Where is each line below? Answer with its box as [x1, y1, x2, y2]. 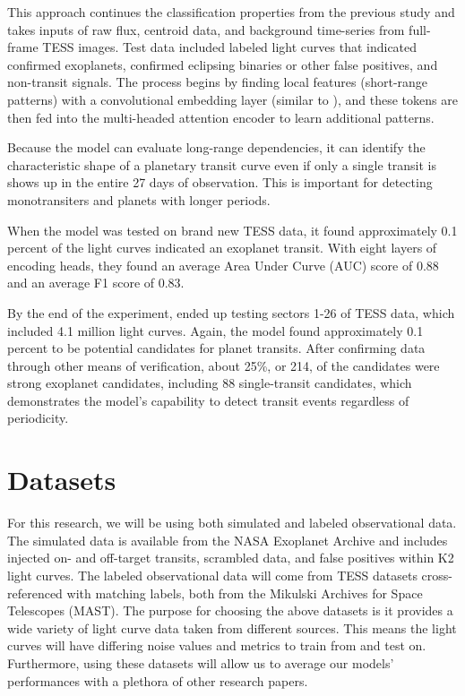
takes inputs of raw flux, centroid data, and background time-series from [7, 20, 405, 39]
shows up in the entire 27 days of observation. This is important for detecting [7, 173, 433, 192]
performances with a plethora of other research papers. [7, 671, 308, 690]
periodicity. [7, 408, 69, 427]
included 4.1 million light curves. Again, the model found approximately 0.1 [7, 321, 424, 339]
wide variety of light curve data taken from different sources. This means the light [7, 618, 457, 637]
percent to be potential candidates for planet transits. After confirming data [7, 339, 426, 357]
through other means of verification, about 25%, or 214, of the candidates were [7, 356, 440, 374]
